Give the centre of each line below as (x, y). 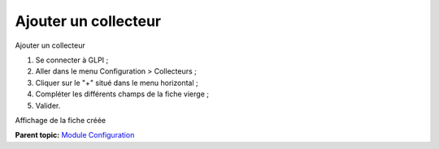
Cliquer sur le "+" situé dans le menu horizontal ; (117, 83)
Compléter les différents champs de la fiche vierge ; (122, 94)
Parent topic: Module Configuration (75, 135)
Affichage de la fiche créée (61, 120)
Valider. (48, 105)
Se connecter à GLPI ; (72, 60)
